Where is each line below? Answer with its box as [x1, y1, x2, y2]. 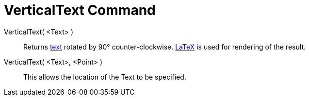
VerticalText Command [4, 2, 156, 18]
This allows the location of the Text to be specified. [23, 72, 186, 81]
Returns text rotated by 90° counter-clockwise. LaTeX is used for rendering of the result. [23, 42, 306, 51]
